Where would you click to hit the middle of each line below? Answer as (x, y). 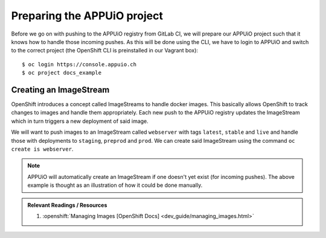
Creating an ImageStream (60, 89)
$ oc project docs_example (62, 73)
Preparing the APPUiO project (87, 16)
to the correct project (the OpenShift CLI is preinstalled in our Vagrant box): (105, 51)
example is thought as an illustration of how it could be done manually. (115, 185)
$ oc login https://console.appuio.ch (79, 64)
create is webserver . (42, 149)
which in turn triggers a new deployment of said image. (80, 121)
